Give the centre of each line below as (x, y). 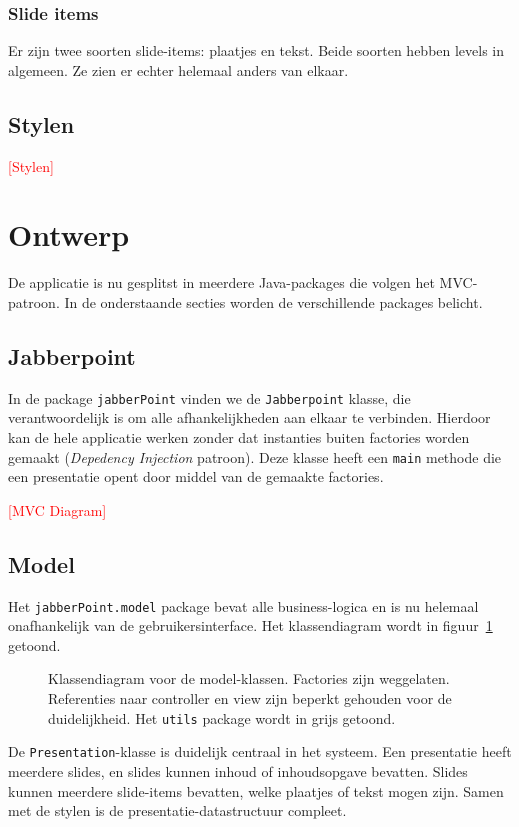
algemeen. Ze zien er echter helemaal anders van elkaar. (178, 69)
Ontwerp (69, 234)
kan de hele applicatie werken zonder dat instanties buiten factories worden (239, 436)
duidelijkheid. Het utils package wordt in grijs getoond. (222, 717)
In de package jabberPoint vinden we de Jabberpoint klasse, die (209, 397)
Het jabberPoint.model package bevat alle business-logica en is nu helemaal (243, 605)
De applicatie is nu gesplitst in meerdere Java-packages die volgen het (221, 282)
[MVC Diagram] (57, 509)
